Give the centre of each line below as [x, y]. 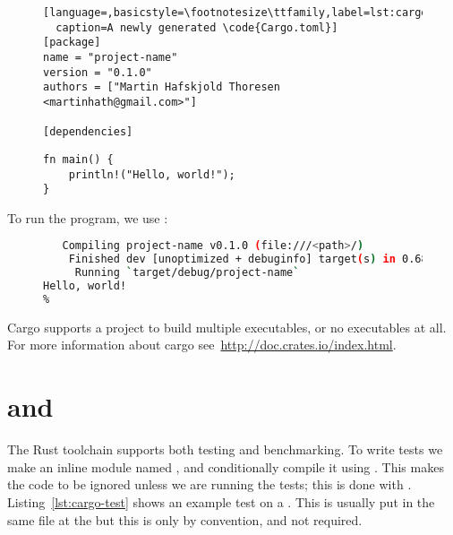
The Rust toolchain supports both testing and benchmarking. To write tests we [225, 449]
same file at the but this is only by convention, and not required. [185, 519]
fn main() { [78, 159]
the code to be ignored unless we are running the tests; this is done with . [209, 484]
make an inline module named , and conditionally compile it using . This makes [226, 466]
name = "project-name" [111, 57]
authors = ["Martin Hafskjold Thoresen [162, 87]
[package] [72, 43]
